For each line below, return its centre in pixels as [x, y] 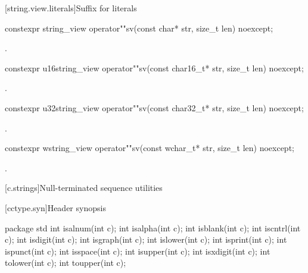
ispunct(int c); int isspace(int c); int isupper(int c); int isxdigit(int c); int [138, 251]
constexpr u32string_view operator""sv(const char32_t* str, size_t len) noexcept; [154, 107]
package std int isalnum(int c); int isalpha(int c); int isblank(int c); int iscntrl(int [153, 227]
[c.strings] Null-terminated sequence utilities [84, 188]
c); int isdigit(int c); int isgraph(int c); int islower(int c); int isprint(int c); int [146, 239]
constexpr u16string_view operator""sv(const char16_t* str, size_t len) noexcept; [154, 68]
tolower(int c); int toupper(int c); [66, 263]
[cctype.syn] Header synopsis [55, 207]
